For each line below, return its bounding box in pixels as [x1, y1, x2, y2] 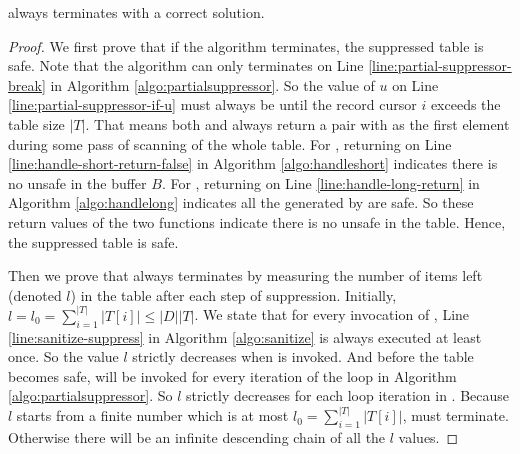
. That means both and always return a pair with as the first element [85, 113, 510, 134]
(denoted [8, 284, 62, 305]
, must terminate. [402, 405, 509, 426]
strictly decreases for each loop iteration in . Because [186, 385, 510, 406]
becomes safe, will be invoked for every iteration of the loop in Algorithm [8, 365, 457, 386]
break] [8, 74, 46, 95]
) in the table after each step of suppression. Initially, [70, 284, 397, 305]
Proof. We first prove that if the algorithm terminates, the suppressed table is [8, 35, 484, 56]
